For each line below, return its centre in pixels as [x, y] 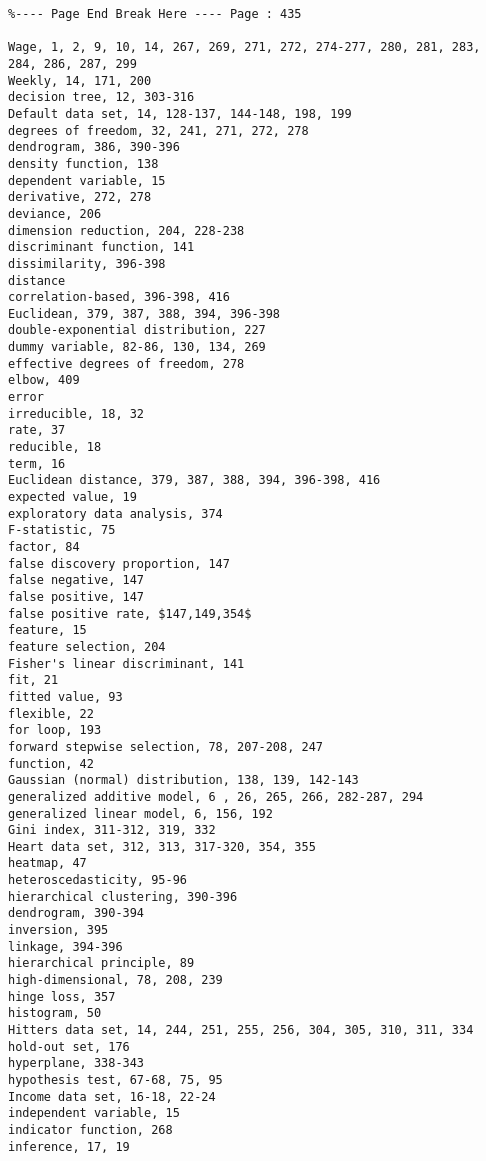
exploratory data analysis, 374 [115, 513]
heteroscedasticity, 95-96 [97, 880]
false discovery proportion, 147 [119, 563]
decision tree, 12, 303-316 [101, 97]
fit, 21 [33, 680]
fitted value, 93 [65, 696]
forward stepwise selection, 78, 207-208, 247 [165, 746]
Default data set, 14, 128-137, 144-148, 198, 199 [180, 113]
